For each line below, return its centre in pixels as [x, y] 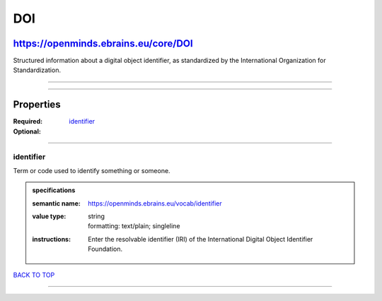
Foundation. [105, 249]
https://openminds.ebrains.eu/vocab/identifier [155, 203]
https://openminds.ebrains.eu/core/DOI [103, 43]
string [97, 216]
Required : [28, 122]
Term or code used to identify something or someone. [92, 170]
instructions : [51, 239]
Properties [37, 105]
